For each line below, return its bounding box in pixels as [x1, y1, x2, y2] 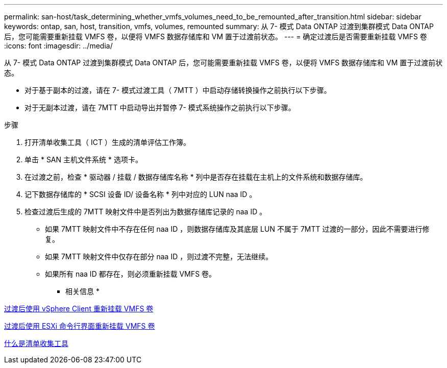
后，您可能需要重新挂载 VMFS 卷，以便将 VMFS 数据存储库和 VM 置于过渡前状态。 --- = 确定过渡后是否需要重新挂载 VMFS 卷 [4, 32, 427, 41]
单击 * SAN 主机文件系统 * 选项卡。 [24, 155, 142, 164]
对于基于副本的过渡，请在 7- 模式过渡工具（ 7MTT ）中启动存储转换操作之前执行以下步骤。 [24, 86, 331, 94]
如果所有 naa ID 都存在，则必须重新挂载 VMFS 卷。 [45, 269, 216, 278]
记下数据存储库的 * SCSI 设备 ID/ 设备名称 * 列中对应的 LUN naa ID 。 [24, 190, 257, 199]
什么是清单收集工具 [4, 339, 68, 348]
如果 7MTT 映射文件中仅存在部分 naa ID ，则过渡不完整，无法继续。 [45, 252, 273, 261]
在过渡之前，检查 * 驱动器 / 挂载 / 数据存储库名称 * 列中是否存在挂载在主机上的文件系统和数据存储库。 [24, 173, 367, 181]
